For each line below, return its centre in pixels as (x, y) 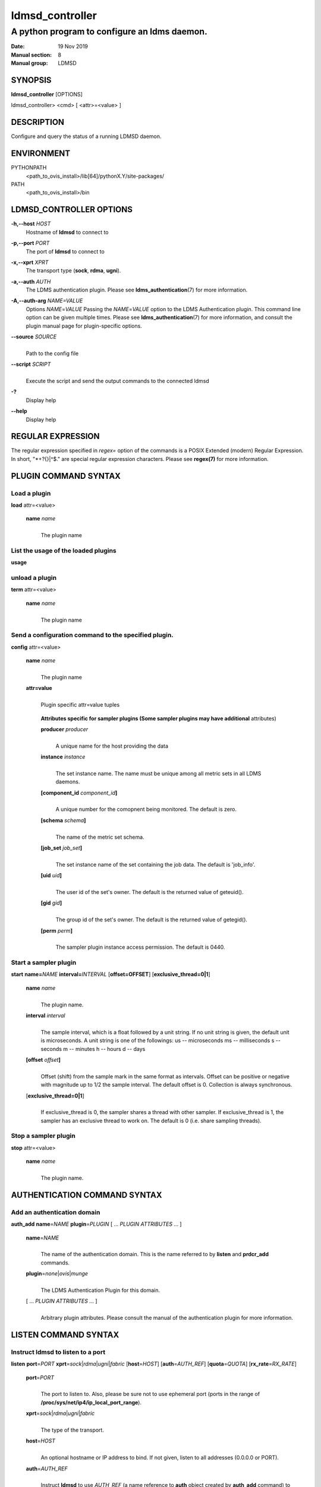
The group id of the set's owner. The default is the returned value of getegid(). (152, 920)
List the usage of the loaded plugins (64, 550)
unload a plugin (34, 578)
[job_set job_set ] (62, 848)
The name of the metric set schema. (100, 837)
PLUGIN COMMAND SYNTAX (66, 476)
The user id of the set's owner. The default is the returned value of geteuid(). (150, 892)
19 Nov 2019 (73, 46)
